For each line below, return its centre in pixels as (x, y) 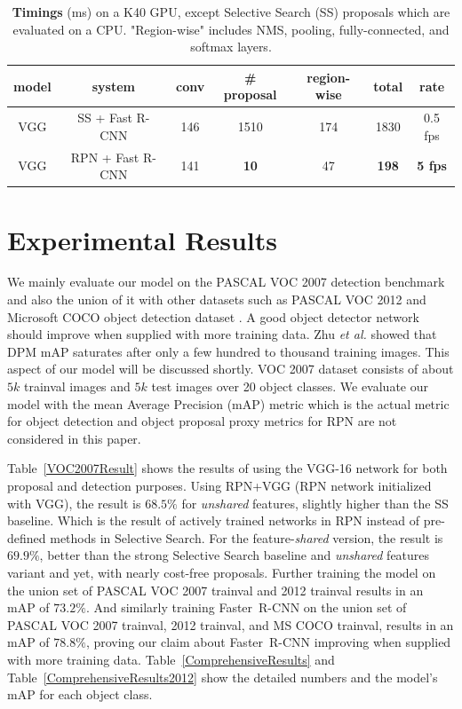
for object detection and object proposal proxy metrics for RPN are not (202, 421)
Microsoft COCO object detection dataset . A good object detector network (213, 316)
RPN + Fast (105, 157)
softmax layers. (231, 47)
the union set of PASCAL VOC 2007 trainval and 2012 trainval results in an (215, 590)
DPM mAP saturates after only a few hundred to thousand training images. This (228, 351)
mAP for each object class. (80, 694)
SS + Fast (105, 118)
